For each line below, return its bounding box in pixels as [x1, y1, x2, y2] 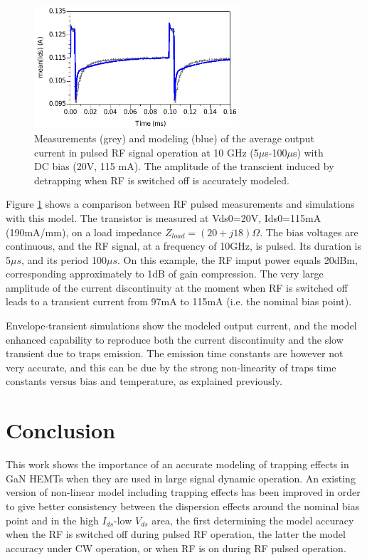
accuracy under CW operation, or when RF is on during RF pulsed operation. [6, 540, 346, 555]
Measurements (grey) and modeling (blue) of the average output [34, 130, 314, 145]
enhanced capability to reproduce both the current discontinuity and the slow [6, 332, 344, 347]
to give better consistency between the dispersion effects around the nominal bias [6, 498, 360, 513]
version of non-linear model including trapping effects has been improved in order [6, 485, 361, 500]
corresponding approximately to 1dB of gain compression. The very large [6, 266, 324, 281]
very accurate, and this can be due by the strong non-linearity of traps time [6, 359, 336, 374]
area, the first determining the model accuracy [151, 512, 354, 527]
